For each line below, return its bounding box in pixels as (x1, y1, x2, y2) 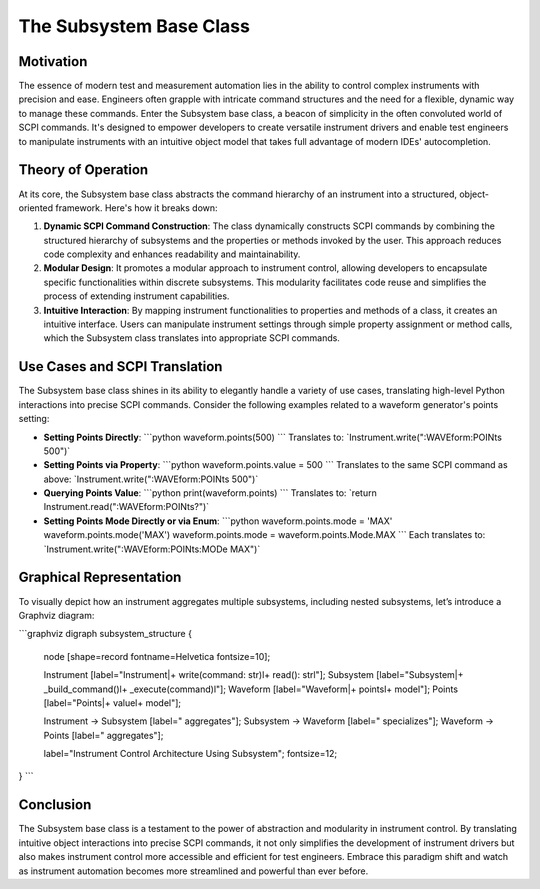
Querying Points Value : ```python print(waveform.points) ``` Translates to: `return (43, 487, 377, 499)
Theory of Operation (18, 161, 149, 179)
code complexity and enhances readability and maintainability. (43, 248, 301, 260)
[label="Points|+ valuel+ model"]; (43, 696, 182, 709)
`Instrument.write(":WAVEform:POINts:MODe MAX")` (43, 543, 261, 555)
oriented (18, 201, 54, 214)
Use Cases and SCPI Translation (18, 358, 223, 375)
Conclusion (18, 796, 92, 814)
